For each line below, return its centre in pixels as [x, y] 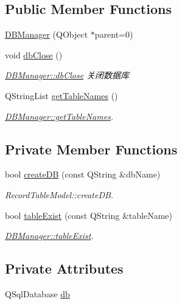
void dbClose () [34, 54]
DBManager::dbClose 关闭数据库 [67, 75]
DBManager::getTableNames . [59, 116]
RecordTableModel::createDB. [59, 194]
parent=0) [114, 34]
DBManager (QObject [47, 34]
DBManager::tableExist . [49, 236]
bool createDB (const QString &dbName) [83, 174]
